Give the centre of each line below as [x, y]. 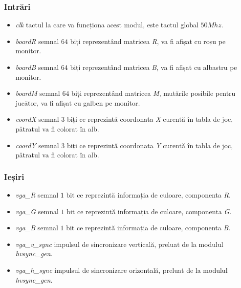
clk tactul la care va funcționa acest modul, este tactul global [107, 25]
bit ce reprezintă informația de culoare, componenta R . [148, 194]
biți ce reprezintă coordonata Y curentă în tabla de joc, [150, 145]
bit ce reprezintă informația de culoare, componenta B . [148, 228]
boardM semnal [38, 93]
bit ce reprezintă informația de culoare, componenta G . [149, 211]
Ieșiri [14, 176]
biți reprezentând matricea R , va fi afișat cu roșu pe [148, 41]
